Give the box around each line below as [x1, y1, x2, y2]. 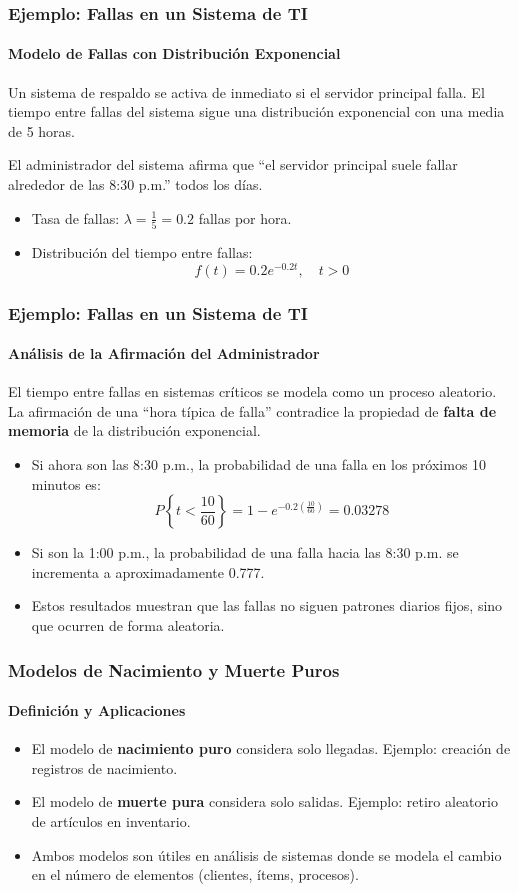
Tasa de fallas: [31, 207, 120, 228]
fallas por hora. [198, 207, 292, 228]
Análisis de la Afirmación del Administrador [8, 343, 320, 364]
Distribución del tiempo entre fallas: [31, 241, 253, 262]
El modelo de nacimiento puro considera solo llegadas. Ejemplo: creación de [31, 738, 511, 759]
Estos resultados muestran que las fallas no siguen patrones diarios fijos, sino [31, 595, 503, 616]
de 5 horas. [8, 120, 76, 141]
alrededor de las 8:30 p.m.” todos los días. [8, 174, 263, 195]
